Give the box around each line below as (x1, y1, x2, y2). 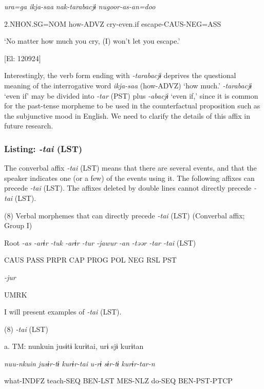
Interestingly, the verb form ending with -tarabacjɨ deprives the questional (4, 70, 236, 81)
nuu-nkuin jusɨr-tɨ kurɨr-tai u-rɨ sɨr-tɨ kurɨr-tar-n (4, 358, 155, 368)
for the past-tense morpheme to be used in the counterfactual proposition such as (4, 100, 260, 111)
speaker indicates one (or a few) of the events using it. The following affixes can (4, 172, 255, 183)
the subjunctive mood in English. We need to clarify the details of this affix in (4, 110, 250, 121)
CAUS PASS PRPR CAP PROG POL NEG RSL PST (4, 254, 177, 265)
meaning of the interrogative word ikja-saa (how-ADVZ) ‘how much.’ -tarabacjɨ (4, 80, 252, 90)
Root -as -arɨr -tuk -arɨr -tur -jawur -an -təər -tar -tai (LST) (4, 237, 196, 248)
